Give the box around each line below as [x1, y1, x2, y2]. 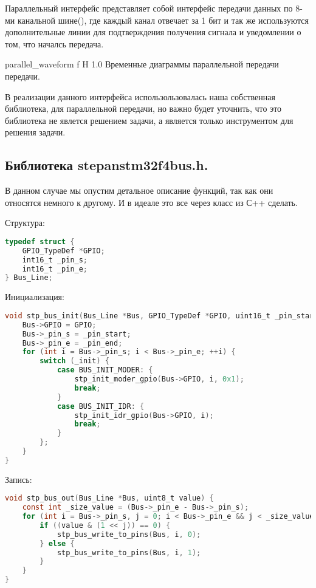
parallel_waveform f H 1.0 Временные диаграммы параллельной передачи [5, 58, 279, 70]
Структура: [5, 216, 45, 229]
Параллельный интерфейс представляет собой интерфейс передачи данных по [5, 2, 293, 14]
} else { [39, 539, 75, 548]
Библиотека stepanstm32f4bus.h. [5, 156, 208, 174]
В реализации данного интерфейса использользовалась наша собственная [5, 90, 275, 103]
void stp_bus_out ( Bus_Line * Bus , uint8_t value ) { [5, 494, 214, 503]
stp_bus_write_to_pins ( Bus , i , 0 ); [57, 530, 201, 539]
